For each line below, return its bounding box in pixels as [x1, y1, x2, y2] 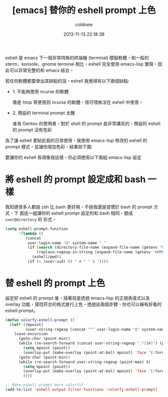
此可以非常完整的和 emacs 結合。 [5, 67, 74, 73]
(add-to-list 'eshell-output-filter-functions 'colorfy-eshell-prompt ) [5, 387, 157, 392]
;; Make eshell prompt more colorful [5, 382, 84, 387]
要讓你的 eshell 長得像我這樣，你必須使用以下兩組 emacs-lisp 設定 [5, 154, 141, 160]
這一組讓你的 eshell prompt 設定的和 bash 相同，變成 [23, 210, 133, 216]
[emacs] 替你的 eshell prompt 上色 [12, 5, 156, 16]
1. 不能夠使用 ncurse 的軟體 [12, 88, 69, 94]
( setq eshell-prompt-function [5, 226, 68, 231]
